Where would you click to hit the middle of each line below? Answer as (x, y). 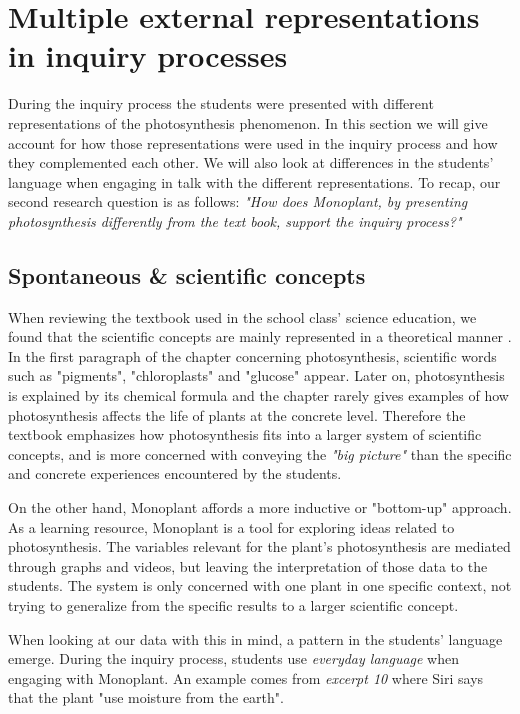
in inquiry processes (148, 55)
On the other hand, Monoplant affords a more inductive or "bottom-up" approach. (260, 507)
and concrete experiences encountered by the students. (175, 473)
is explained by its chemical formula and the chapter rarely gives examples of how (258, 395)
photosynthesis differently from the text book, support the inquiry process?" (235, 220)
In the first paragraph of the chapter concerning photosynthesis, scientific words (252, 355)
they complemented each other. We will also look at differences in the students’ (251, 162)
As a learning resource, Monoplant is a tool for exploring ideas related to (231, 526)
